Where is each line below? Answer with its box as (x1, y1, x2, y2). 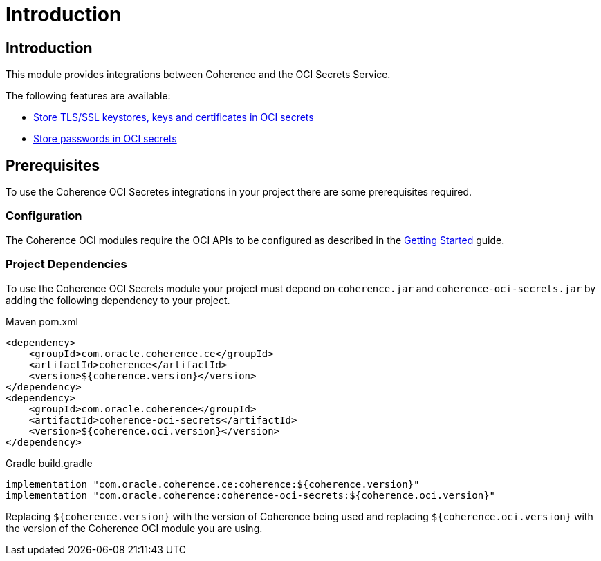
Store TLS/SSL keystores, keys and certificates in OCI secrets (33, 111, 314, 124)
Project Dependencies (6, 257, 127, 272)
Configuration (6, 209, 82, 223)
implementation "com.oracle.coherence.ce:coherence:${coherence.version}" (6, 478, 420, 490)
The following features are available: (6, 90, 171, 102)
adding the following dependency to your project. (6, 294, 230, 306)
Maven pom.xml (6, 315, 78, 327)
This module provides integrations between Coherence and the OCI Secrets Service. (6, 68, 391, 81)
